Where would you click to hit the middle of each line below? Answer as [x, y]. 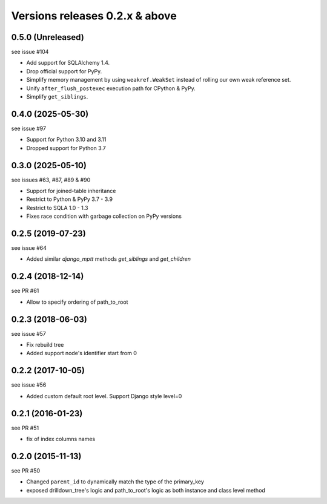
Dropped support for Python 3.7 [66, 148]
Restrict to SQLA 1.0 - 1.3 [57, 208]
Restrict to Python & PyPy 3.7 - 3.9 [70, 199]
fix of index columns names [61, 439]
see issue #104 [30, 52]
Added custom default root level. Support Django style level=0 [104, 396]
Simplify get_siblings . [57, 97]
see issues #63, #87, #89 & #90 [51, 180]
